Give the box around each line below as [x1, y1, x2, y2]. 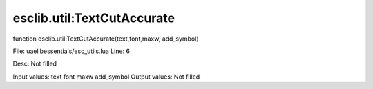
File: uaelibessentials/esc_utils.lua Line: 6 [12, 47, 131, 55]
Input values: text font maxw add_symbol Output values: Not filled [12, 72, 200, 81]
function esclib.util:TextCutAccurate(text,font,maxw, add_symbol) [12, 34, 200, 43]
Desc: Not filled [12, 59, 57, 68]
